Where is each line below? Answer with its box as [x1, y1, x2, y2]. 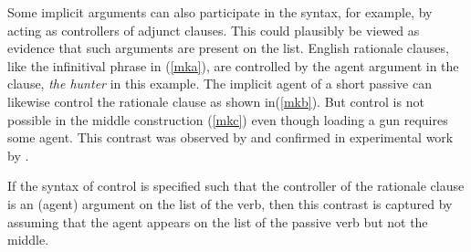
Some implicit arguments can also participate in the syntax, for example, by [7, 3, 433, 21]
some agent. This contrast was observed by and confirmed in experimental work [7, 128, 454, 147]
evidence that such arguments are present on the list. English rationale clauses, [7, 38, 449, 58]
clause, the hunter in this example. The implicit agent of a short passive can [7, 74, 432, 93]
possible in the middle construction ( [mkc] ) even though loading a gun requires [7, 110, 448, 129]
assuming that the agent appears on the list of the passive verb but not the [7, 212, 428, 231]
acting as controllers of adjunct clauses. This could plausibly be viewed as [7, 20, 420, 39]
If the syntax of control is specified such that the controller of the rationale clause [7, 176, 465, 195]
